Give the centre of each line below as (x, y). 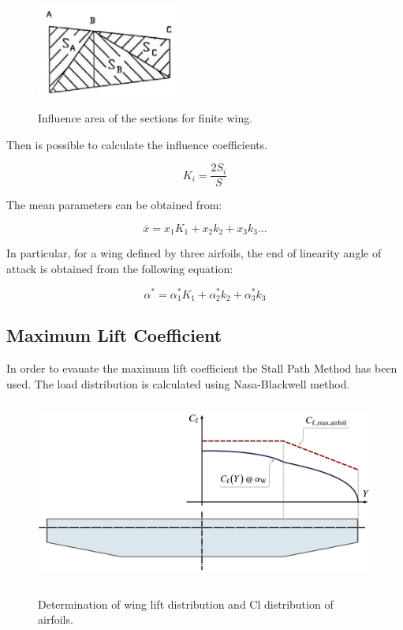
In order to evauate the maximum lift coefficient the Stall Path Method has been (202, 368)
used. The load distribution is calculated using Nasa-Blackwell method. (178, 383)
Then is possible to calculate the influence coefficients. (137, 144)
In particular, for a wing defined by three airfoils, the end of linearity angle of (194, 253)
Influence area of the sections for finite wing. (146, 117)
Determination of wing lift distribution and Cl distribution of (186, 604)
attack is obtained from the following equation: (120, 268)
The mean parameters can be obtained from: (114, 205)
